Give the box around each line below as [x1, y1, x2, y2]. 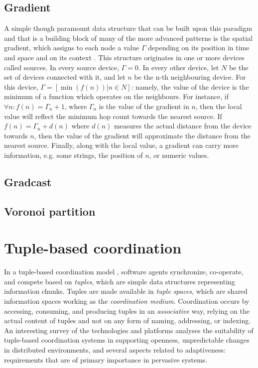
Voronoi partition [4, 203, 96, 219]
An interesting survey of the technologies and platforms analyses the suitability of [4, 325, 254, 335]
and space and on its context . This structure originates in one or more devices [4, 52, 245, 62]
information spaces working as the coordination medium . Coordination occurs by [4, 295, 250, 306]
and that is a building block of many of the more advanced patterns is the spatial [4, 32, 253, 43]
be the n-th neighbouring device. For [134, 72, 246, 82]
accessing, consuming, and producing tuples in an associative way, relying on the [4, 305, 250, 316]
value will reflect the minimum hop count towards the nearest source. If [4, 111, 222, 121]
